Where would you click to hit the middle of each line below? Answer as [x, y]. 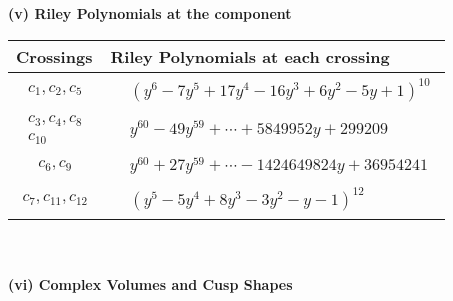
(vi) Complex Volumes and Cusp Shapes [150, 283]
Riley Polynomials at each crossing [250, 56]
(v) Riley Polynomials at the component [150, 13]
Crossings [54, 56]
